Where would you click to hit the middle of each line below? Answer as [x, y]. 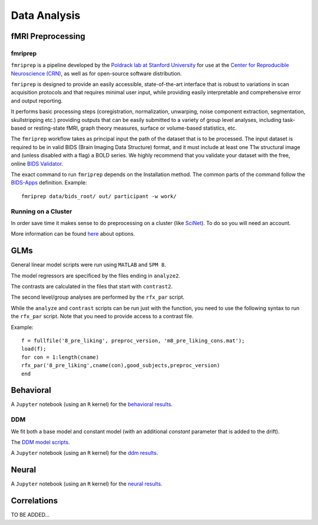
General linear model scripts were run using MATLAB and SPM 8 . [88, 265]
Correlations [34, 501]
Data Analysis [46, 15]
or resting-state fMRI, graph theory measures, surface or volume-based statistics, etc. [132, 128]
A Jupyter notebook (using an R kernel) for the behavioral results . [92, 404]
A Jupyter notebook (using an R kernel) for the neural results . [87, 484]
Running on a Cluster [42, 211]
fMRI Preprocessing [48, 36]
